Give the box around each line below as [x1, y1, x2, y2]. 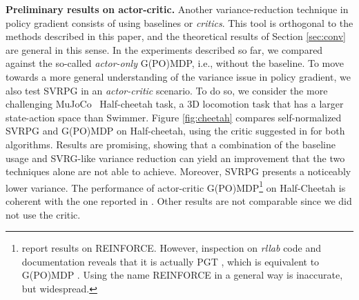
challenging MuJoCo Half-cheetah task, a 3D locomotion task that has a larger [6, 97, 344, 111]
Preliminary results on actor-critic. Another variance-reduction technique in [6, 2, 349, 16]
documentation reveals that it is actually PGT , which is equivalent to [21, 254, 320, 268]
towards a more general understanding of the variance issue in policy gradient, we [6, 69, 351, 83]
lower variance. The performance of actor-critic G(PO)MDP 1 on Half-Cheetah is [6, 178, 346, 194]
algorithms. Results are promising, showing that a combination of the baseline [6, 137, 336, 151]
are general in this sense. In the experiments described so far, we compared [6, 42, 323, 57]
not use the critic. [6, 207, 81, 221]
